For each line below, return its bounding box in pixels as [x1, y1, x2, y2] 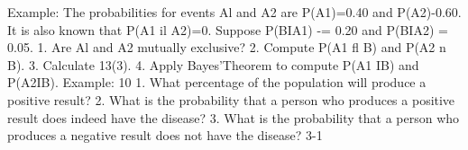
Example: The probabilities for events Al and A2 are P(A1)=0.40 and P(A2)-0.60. [7, 3, 462, 21]
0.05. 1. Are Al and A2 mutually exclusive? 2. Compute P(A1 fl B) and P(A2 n [7, 38, 446, 57]
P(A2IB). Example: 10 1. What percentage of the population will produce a [7, 73, 427, 92]
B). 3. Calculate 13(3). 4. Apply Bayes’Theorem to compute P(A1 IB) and [7, 55, 419, 74]
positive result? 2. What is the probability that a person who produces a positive [7, 90, 455, 109]
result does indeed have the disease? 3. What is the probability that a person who [7, 108, 460, 127]
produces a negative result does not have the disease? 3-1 [7, 126, 323, 145]
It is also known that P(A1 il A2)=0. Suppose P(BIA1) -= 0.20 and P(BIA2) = [7, 20, 448, 39]
